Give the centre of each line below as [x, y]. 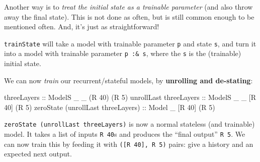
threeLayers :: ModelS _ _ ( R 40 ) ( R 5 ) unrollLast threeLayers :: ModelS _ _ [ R [130, 97]
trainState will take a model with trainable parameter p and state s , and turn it [130, 43]
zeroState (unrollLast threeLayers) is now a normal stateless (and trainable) [129, 124]
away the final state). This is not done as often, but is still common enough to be [129, 16]
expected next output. [38, 154]
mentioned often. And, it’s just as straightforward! [82, 26]
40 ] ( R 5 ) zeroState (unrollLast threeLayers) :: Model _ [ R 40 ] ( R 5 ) [110, 107]
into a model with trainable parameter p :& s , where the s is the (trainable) [123, 53]
